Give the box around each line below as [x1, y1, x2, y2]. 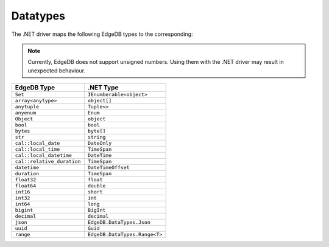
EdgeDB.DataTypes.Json [87, 219, 150, 226]
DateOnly [87, 140, 112, 147]
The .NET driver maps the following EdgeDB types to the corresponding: [11, 30, 193, 38]
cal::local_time [15, 146, 60, 153]
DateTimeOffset [87, 164, 130, 171]
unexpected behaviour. [27, 67, 85, 74]
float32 [15, 176, 37, 183]
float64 [15, 183, 37, 189]
